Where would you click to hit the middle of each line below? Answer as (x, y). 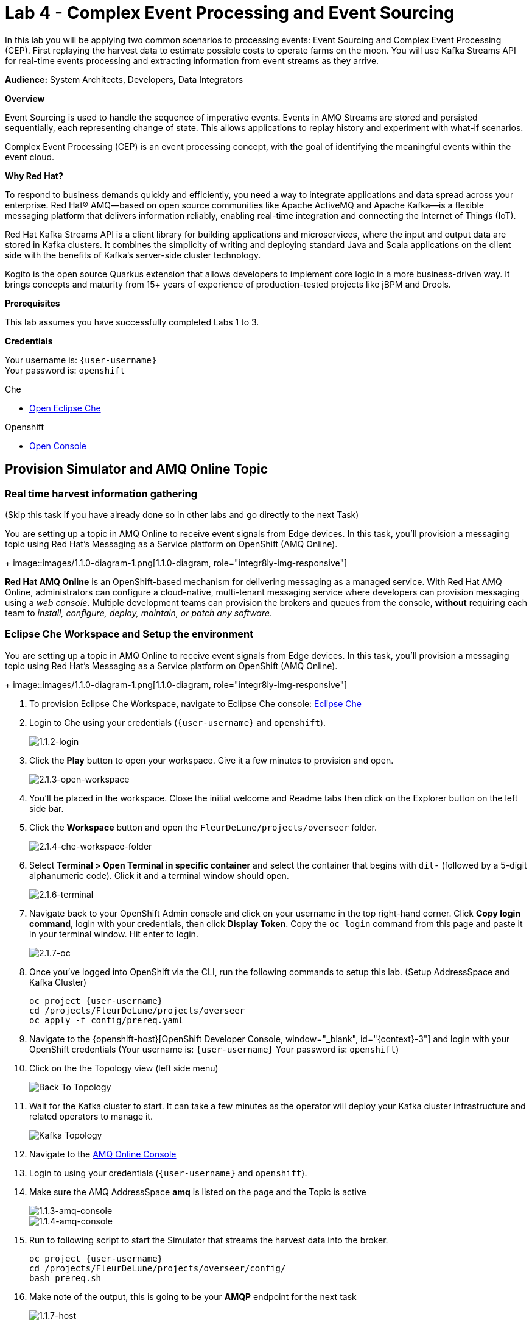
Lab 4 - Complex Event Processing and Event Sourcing (230, 13)
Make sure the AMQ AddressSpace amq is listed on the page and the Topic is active (198, 1192)
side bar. (47, 808)
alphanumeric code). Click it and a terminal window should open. (159, 875)
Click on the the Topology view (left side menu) (124, 1068)
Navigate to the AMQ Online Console (103, 1154)
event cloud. (30, 157)
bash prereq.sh (65, 1278)
